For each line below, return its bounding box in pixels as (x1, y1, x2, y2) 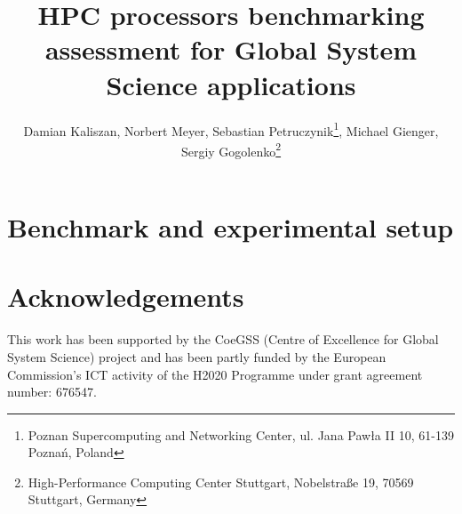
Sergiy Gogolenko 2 (180, 139, 282, 160)
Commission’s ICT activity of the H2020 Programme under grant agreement (7, 365, 423, 383)
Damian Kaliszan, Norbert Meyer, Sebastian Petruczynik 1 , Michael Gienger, (23, 118, 439, 140)
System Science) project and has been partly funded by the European (7, 347, 386, 365)
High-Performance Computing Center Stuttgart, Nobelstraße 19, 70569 (28, 472, 414, 491)
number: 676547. (7, 382, 97, 401)
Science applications (106, 66, 356, 102)
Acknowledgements (7, 278, 244, 315)
